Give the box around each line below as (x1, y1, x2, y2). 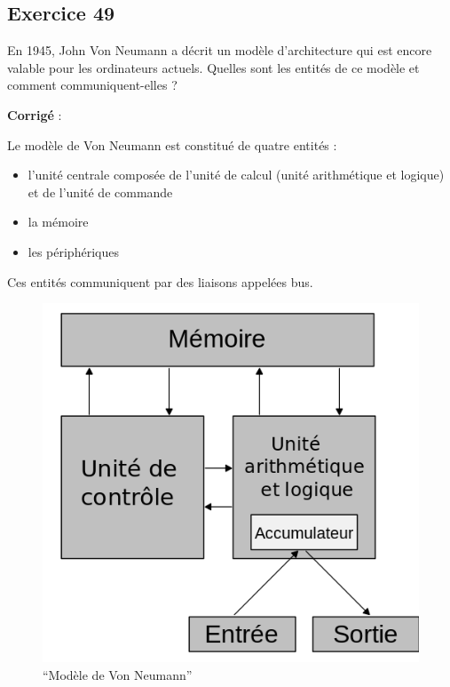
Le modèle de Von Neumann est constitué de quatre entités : (7, 135, 337, 154)
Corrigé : (7, 105, 62, 124)
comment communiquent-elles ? (7, 76, 178, 94)
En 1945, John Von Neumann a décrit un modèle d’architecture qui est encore (7, 41, 432, 60)
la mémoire (28, 212, 89, 231)
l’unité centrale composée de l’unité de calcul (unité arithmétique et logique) (28, 165, 445, 184)
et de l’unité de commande (28, 182, 173, 201)
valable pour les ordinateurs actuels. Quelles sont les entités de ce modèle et (7, 58, 420, 76)
